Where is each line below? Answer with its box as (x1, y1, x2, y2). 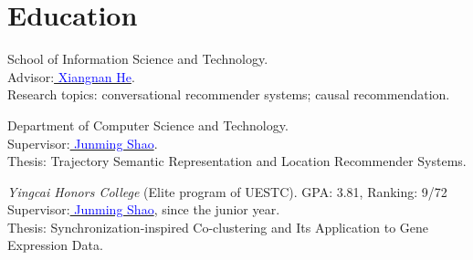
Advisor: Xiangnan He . (7, 67, 135, 86)
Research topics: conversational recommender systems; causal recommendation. (7, 85, 450, 104)
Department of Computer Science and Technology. (7, 115, 289, 134)
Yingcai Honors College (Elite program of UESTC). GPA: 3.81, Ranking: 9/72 (7, 182, 447, 201)
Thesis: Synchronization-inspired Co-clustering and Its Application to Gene (7, 217, 429, 236)
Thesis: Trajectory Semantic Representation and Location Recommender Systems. (7, 151, 467, 171)
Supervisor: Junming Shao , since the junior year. (7, 200, 280, 219)
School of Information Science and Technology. (7, 49, 268, 68)
